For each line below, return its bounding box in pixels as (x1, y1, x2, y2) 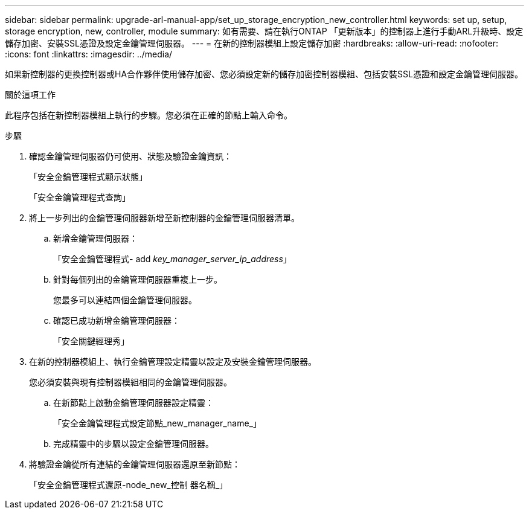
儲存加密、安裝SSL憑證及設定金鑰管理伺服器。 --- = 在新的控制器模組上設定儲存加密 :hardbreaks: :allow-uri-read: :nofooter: (5, 38, 498, 48)
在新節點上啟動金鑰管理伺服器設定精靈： (53, 397, 214, 408)
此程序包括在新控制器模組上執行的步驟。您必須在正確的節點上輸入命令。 (5, 110, 292, 120)
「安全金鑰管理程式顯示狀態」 (29, 172, 147, 182)
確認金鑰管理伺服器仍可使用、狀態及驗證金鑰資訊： (29, 151, 232, 161)
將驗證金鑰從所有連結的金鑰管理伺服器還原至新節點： (29, 459, 240, 469)
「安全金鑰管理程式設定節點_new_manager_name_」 (53, 418, 261, 428)
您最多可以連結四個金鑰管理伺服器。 (53, 295, 197, 305)
